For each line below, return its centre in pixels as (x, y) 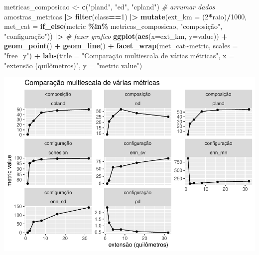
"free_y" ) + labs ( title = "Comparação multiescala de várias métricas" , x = (119, 55)
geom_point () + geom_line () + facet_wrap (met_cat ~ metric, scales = (121, 46)
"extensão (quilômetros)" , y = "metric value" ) (73, 65)
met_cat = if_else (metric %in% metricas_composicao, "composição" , (113, 26)
